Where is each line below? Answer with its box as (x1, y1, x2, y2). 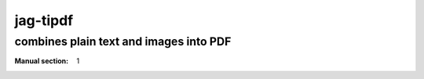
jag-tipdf (14, 12, 74, 29)
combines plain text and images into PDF (14, 34, 232, 48)
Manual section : (14, 56, 69, 66)
